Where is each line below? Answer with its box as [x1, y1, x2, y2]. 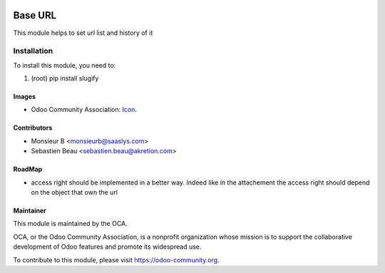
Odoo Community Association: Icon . [31, 105, 137, 114]
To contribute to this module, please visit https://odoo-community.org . [13, 255, 220, 264]
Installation [13, 46, 53, 56]
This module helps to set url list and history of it [13, 29, 153, 37]
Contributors [13, 123, 53, 132]
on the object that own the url [31, 188, 118, 196]
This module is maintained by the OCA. [13, 220, 128, 228]
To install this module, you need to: [13, 61, 116, 69]
